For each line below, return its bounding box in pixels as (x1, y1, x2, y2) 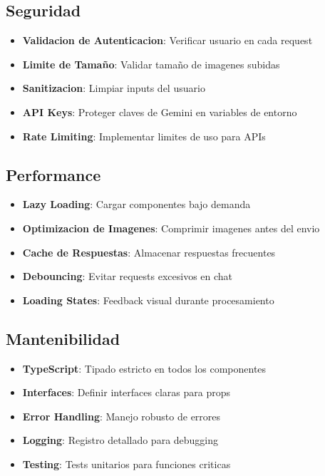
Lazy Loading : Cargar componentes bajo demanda (22, 197, 251, 212)
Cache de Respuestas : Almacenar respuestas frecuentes (22, 244, 276, 259)
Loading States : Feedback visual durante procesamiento (22, 292, 274, 307)
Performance (6, 163, 101, 185)
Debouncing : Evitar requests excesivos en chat (22, 269, 233, 284)
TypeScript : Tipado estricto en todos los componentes (22, 361, 267, 376)
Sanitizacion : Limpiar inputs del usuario (22, 81, 205, 95)
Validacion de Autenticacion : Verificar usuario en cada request (22, 33, 313, 48)
